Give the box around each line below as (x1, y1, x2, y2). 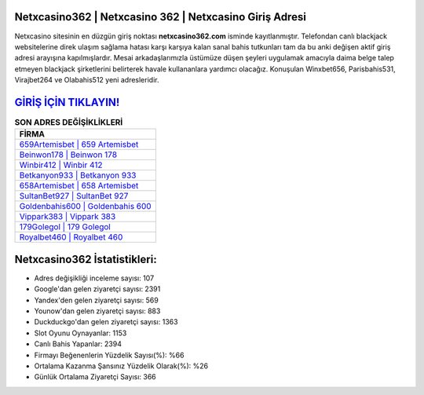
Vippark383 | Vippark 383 (19, 211, 116, 222)
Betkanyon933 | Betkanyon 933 (19, 170, 137, 181)
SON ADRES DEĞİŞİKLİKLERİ (14, 117, 123, 128)
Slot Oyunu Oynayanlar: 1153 (34, 328, 127, 338)
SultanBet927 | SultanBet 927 (19, 191, 129, 202)
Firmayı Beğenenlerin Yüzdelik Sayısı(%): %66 (34, 350, 185, 360)
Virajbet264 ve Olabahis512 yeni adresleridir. (14, 75, 159, 85)
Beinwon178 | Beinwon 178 (19, 149, 118, 160)
